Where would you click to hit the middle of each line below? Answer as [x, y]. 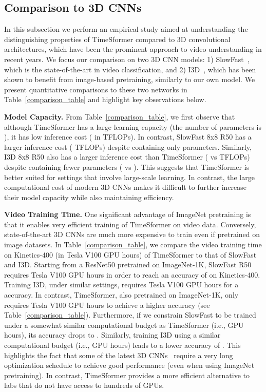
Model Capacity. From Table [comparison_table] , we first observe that [120, 116]
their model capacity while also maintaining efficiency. [89, 197]
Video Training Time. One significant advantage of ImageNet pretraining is [128, 214]
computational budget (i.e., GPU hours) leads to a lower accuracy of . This [122, 345]
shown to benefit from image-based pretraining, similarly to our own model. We [130, 79]
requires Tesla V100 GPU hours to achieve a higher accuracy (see [107, 305]
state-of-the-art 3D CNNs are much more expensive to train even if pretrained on [132, 234]
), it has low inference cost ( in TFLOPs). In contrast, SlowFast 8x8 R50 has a [128, 137]
